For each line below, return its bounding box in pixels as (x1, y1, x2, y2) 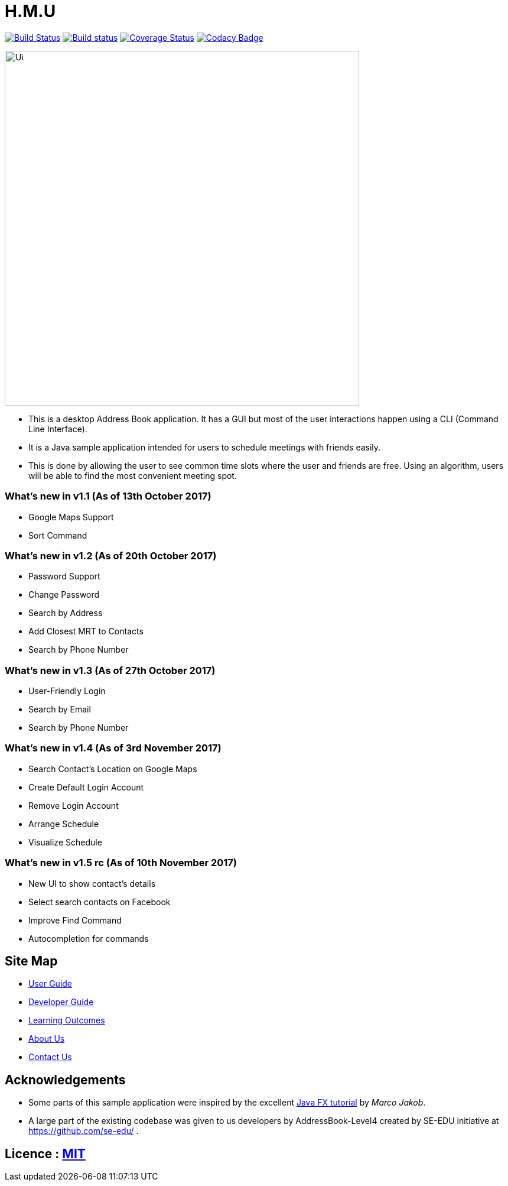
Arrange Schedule (28, 818, 99, 829)
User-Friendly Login (28, 686, 106, 696)
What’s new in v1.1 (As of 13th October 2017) (5, 490, 211, 503)
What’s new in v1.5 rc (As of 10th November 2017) (5, 857, 237, 869)
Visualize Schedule (28, 837, 102, 847)
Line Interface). (28, 423, 87, 434)
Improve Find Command (28, 915, 122, 925)
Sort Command (28, 530, 87, 540)
